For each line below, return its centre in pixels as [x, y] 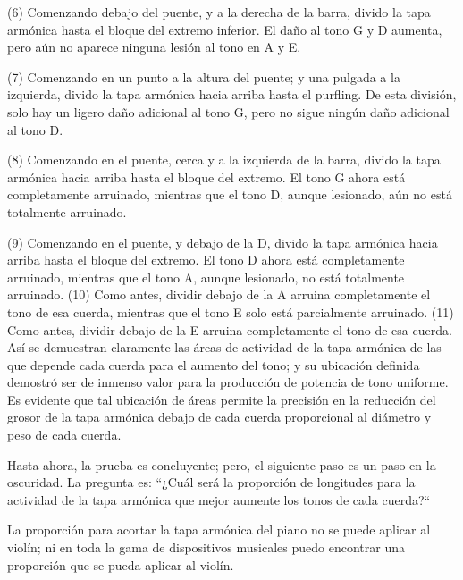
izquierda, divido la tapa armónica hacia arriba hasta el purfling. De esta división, [232, 94]
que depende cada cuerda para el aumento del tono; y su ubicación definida [214, 364]
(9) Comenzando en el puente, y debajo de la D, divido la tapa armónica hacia [223, 242]
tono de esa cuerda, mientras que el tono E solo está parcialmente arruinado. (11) [231, 311]
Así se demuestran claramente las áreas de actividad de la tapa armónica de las [224, 347]
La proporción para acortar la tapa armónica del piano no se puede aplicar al [219, 530]
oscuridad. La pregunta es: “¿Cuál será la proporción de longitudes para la [211, 482]
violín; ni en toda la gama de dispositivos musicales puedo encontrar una [206, 547]
